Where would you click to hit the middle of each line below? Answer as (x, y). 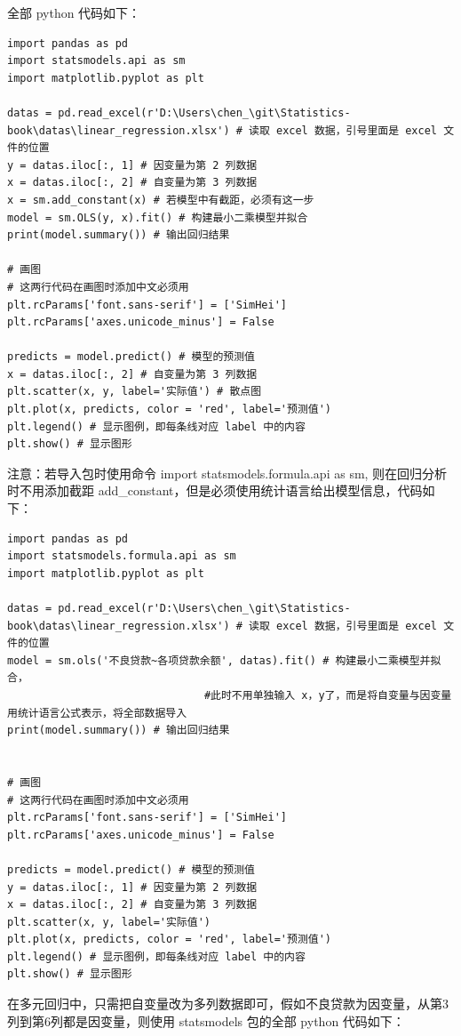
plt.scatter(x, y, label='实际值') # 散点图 (135, 392)
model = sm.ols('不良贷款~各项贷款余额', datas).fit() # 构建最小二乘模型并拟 (224, 660)
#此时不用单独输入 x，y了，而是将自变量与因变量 (328, 695)
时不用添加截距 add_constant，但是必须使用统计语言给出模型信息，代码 (215, 490)
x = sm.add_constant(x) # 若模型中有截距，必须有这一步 (161, 200)
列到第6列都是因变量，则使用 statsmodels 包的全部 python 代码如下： (206, 1020)
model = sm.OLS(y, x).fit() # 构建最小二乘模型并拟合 (158, 217)
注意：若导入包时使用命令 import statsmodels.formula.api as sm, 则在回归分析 (227, 473)
